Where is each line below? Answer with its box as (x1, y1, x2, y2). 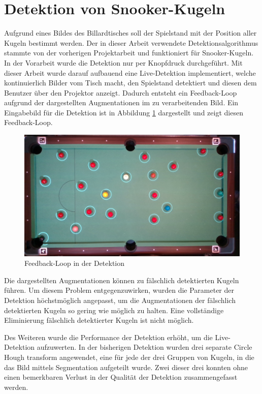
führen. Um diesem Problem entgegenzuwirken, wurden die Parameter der (4, 285, 235, 295)
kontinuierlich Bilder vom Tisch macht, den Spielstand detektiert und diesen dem (4, 77, 257, 88)
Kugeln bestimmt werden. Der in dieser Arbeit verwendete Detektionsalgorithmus (4, 37, 258, 48)
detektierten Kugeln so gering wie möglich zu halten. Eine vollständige (4, 305, 224, 315)
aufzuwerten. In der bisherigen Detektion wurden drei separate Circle (37, 342, 252, 352)
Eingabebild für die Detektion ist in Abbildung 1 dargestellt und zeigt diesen (4, 107, 243, 117)
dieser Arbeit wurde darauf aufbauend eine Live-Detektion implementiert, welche (4, 67, 256, 78)
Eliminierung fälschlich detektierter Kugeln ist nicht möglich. (4, 315, 194, 325)
